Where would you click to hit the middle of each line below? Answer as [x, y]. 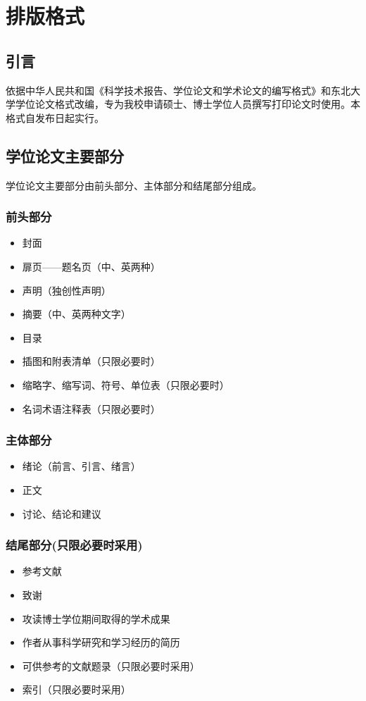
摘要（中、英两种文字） [76, 314]
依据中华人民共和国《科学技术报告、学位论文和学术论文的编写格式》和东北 [178, 90]
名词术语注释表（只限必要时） [91, 408]
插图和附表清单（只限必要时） [91, 361]
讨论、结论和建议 [62, 513]
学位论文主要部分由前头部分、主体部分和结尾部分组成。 [134, 185]
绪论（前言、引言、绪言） [81, 466]
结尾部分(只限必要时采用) [74, 545]
